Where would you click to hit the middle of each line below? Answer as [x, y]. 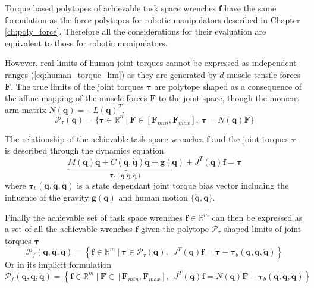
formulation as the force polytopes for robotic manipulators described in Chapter [153, 19]
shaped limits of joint [263, 229]
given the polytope [175, 229]
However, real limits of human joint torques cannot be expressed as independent [151, 63]
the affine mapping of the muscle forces [76, 98]
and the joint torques [250, 138]
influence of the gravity [47, 197]
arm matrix [26, 109]
